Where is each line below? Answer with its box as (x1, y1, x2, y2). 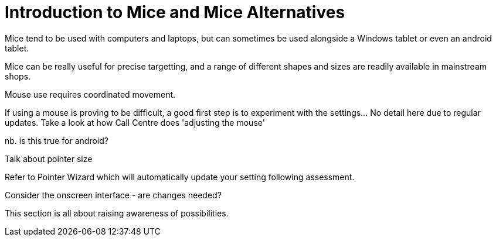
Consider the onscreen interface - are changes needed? (5, 190, 222, 200)
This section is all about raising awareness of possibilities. (5, 208, 229, 218)
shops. (5, 71, 31, 81)
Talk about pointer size (5, 153, 93, 164)
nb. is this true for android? (5, 135, 108, 146)
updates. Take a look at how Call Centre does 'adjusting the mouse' (5, 117, 265, 128)
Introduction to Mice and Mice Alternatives (5, 2, 345, 22)
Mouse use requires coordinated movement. (5, 89, 176, 99)
